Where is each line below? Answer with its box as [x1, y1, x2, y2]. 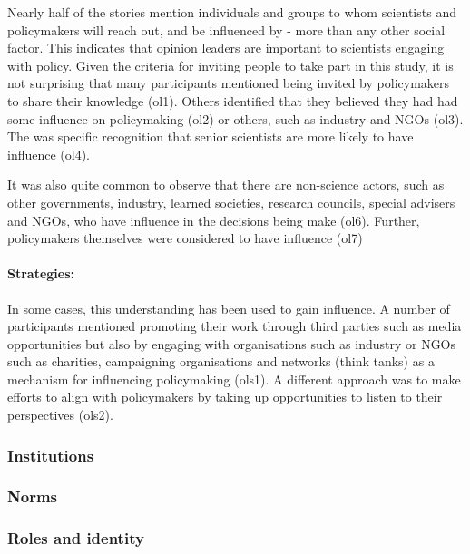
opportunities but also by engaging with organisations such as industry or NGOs [7, 334, 456, 353]
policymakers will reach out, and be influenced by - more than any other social [7, 20, 446, 39]
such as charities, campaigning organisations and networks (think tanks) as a [7, 352, 435, 371]
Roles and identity [7, 527, 144, 549]
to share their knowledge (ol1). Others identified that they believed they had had [7, 91, 458, 110]
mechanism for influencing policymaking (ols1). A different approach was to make [7, 369, 461, 388]
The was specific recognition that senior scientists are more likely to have [7, 127, 414, 146]
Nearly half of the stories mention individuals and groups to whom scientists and [7, 3, 456, 21]
